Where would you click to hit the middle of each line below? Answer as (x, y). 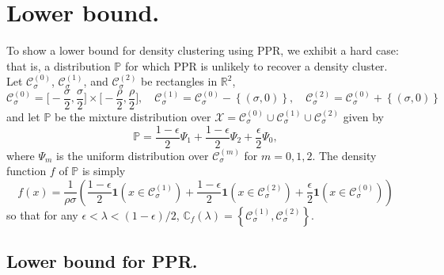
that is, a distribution (59, 65)
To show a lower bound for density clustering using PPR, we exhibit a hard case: (203, 50)
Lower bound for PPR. (102, 261)
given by (363, 116)
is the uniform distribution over (133, 155)
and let (23, 116)
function (27, 171)
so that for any (42, 214)
